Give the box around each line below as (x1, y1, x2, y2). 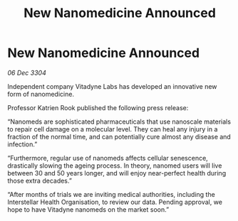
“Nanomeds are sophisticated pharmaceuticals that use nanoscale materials (7, 117, 232, 126)
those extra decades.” (7, 176, 73, 185)
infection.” (7, 140, 38, 149)
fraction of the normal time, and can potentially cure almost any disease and (7, 132, 232, 141)
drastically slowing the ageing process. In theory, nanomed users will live (7, 161, 222, 170)
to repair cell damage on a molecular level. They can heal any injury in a (7, 124, 218, 133)
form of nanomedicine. (7, 90, 75, 98)
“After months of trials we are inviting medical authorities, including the (7, 190, 215, 198)
